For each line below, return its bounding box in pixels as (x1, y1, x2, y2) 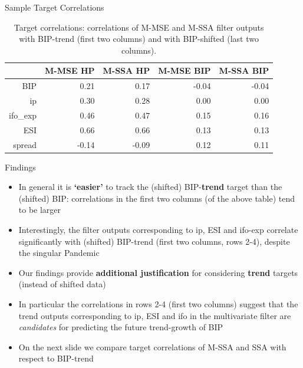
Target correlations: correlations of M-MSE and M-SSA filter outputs (14, 21, 264, 33)
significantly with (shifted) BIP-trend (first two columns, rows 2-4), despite (18, 235, 290, 247)
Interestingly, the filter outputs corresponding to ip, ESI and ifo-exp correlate (18, 224, 298, 236)
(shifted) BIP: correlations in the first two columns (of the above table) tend (18, 192, 295, 204)
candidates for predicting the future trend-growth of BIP (18, 321, 223, 333)
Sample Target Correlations (5, 1, 104, 13)
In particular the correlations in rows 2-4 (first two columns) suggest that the (18, 298, 298, 310)
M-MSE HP (45, 64, 95, 77)
